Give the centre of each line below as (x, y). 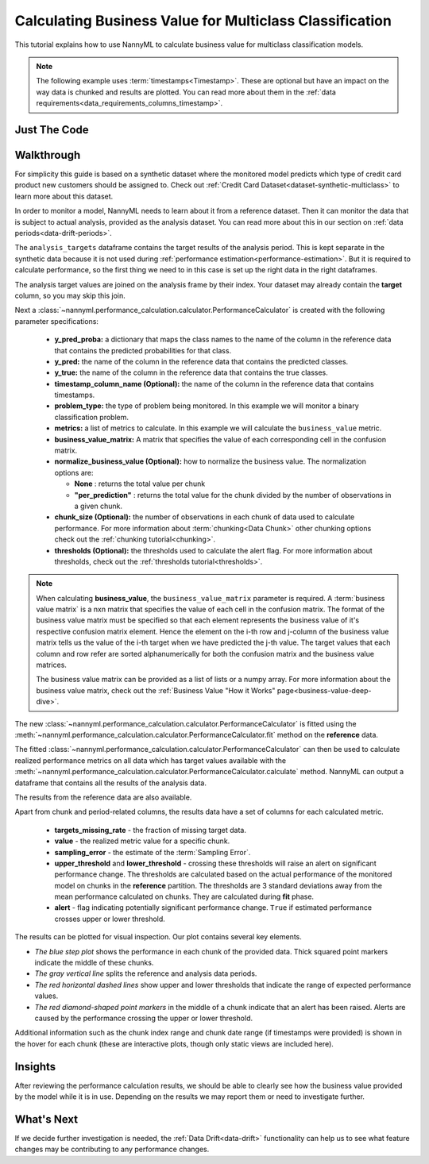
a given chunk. (99, 506)
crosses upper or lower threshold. (110, 919)
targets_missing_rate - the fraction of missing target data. (150, 830)
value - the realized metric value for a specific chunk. (142, 841)
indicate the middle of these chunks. (94, 963)
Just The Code (52, 130)
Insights (35, 1067)
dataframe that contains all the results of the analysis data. (110, 783)
